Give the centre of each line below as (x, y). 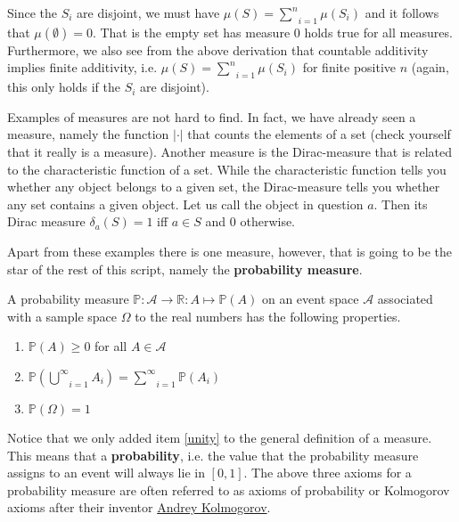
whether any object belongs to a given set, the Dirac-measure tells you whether (224, 187)
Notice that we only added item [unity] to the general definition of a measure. (220, 437)
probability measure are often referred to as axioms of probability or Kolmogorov (229, 489)
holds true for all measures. (378, 32)
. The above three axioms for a (328, 473)
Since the (32, 12)
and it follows (402, 12)
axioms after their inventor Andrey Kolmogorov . (139, 507)
